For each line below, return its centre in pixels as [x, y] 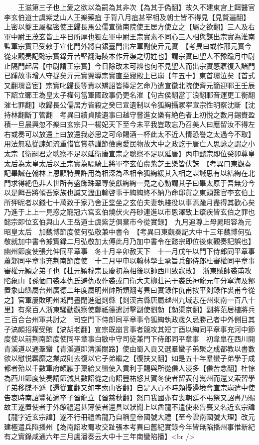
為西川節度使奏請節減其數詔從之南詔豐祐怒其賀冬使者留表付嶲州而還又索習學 [129, 378]
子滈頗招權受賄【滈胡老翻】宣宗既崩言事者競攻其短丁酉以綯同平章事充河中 [126, 329]
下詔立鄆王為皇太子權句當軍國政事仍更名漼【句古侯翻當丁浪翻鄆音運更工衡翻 [129, 95]
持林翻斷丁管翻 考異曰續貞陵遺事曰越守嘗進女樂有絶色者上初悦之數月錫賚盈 [129, 114]
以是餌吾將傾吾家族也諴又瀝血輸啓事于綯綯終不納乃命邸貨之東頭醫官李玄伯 [126, 192]
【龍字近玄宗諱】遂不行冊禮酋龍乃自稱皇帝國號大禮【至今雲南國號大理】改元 [129, 416]
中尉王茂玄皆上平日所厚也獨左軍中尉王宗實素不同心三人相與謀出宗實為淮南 [133, 36]
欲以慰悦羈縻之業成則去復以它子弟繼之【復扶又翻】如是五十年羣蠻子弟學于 [126, 358]
